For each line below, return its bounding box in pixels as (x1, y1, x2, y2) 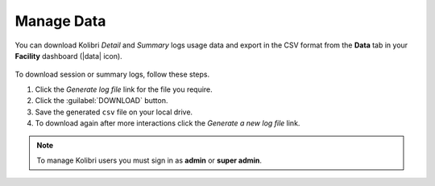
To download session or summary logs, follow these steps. (14, 69, 210, 80)
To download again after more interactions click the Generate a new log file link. (35, 118, 300, 128)
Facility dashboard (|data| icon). (14, 51, 122, 60)
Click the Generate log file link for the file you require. (35, 85, 213, 94)
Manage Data (14, 12, 106, 30)
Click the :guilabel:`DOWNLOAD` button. (35, 96, 168, 105)
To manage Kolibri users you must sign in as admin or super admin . (36, 155, 262, 165)
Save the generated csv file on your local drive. (35, 107, 193, 117)
